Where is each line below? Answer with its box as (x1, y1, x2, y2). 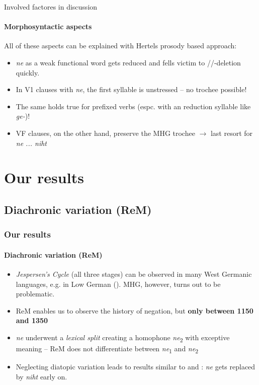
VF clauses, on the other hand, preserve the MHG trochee (16, 127, 195, 138)
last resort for (210, 127, 253, 138)
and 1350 (16, 315, 48, 326)
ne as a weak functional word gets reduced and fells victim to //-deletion (16, 57, 241, 67)
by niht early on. (16, 371, 67, 381)
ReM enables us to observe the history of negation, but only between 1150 (16, 305, 253, 316)
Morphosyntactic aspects (4, 21, 92, 32)
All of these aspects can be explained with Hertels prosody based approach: (4, 40, 237, 51)
